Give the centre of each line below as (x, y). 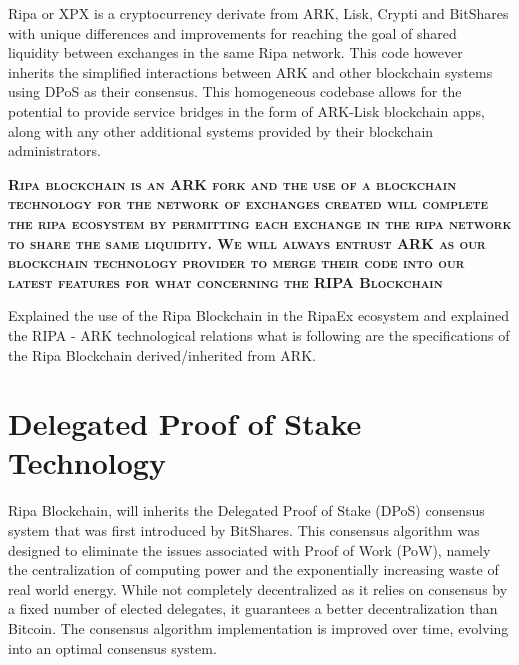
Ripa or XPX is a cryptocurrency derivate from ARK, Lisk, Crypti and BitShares (258, 13)
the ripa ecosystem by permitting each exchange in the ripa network (260, 222)
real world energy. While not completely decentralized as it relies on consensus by (258, 588)
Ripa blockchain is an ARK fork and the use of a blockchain (232, 183)
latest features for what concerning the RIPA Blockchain (225, 281)
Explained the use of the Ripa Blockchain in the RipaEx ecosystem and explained (258, 315)
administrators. (54, 150)
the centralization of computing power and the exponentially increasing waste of (253, 569)
